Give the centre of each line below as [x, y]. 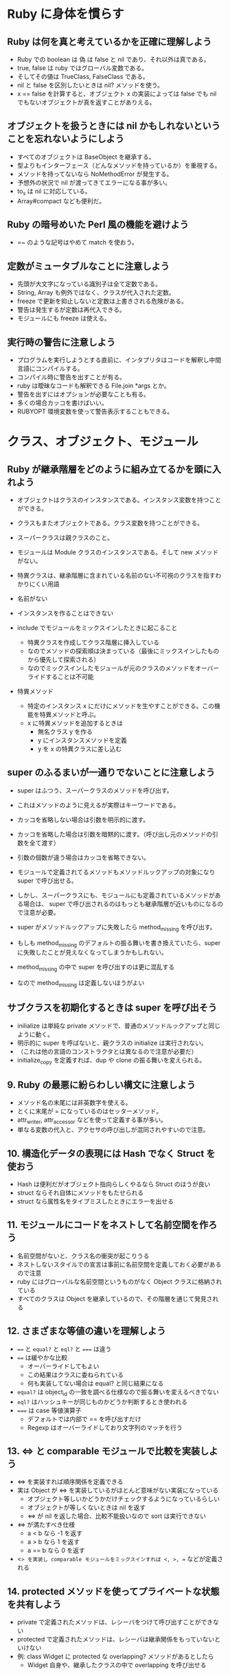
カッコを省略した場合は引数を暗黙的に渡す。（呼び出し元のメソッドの [115, 834]
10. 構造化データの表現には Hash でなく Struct [106, 1154]
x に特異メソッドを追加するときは [75, 723]
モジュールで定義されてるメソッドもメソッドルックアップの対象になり [116, 872]
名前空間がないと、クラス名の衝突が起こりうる [83, 1256]
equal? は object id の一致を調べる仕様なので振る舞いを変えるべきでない [118, 1393]
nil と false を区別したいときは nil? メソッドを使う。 [90, 85]
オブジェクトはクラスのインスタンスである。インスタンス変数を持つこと [119, 500]
